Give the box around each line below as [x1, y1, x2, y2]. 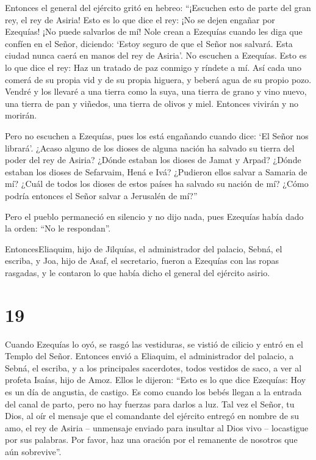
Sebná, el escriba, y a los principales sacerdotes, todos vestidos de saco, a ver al [5, 361, 302, 374]
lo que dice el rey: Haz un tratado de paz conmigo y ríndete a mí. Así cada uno [5, 60, 301, 73]
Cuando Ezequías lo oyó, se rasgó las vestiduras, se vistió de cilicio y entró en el [5, 337, 303, 350]
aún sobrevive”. [5, 445, 62, 458]
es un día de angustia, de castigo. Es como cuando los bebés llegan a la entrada [5, 385, 302, 398]
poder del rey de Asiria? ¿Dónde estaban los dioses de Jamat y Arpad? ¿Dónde [5, 153, 301, 166]
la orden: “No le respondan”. [5, 222, 111, 235]
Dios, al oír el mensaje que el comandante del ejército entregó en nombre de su [5, 409, 299, 422]
